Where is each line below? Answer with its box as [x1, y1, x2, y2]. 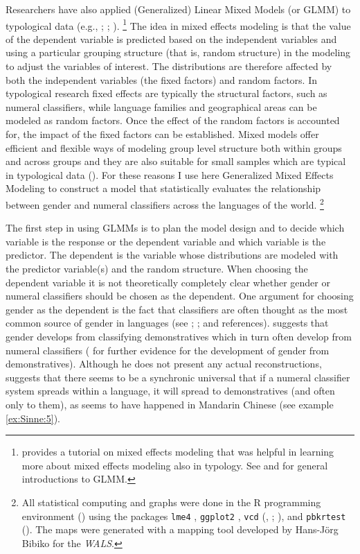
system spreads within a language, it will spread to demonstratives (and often [6, 383, 335, 398]
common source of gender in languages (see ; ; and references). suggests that [6, 315, 329, 330]
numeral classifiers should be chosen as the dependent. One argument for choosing [6, 288, 354, 303]
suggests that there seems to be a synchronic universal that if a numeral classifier [6, 370, 350, 384]
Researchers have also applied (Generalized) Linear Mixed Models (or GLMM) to [6, 2, 351, 16]
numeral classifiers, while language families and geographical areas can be [6, 99, 317, 114]
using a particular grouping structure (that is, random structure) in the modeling [6, 45, 351, 60]
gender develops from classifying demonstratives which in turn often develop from [6, 329, 352, 343]
